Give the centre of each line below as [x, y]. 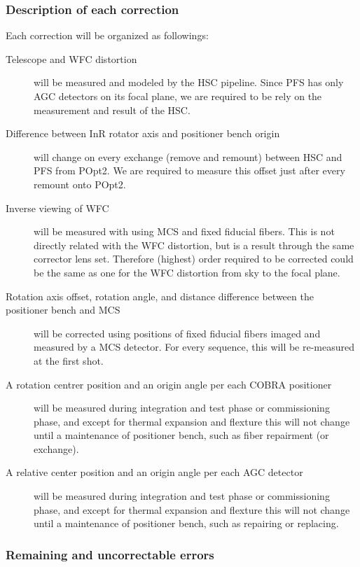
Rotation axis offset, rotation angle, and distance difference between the [160, 296]
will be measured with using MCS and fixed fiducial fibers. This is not [184, 231]
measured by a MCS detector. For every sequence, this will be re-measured [194, 347]
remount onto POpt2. [80, 184]
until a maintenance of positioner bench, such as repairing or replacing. [186, 523]
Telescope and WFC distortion [71, 58]
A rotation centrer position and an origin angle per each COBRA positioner [169, 384]
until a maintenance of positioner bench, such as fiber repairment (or [181, 435]
